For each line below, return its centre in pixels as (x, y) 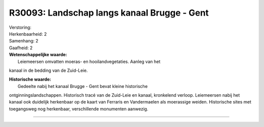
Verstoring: (20, 27)
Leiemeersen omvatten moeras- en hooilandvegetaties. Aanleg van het (89, 62)
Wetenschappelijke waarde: (38, 55)
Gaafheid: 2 (21, 48)
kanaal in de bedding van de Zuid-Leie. (48, 70)
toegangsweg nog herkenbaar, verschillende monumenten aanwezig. (79, 109)
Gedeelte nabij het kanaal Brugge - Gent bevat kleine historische (83, 86)
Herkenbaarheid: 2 (28, 34)
